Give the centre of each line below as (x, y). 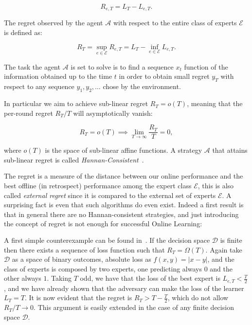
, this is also (216, 186)
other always (23, 278)
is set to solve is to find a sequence (122, 66)
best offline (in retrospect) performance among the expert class (98, 186)
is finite (231, 240)
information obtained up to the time (58, 76)
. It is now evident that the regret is (78, 298)
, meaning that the (215, 103)
